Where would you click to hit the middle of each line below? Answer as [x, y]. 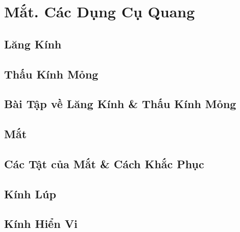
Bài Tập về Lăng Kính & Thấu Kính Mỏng [120, 104]
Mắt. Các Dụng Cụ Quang [100, 11]
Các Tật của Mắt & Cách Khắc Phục [104, 163]
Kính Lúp [30, 194]
